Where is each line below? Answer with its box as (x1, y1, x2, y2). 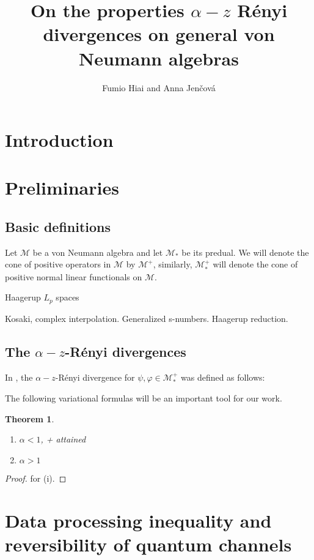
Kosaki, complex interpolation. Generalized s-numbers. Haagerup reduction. (5, 312, 288, 324)
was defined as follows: (180, 370, 265, 383)
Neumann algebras (79, 45, 239, 70)
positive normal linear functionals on (5, 270, 142, 283)
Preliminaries (5, 175, 119, 200)
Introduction (5, 127, 114, 152)
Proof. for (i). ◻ (5, 471, 67, 484)
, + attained (40, 433, 86, 446)
